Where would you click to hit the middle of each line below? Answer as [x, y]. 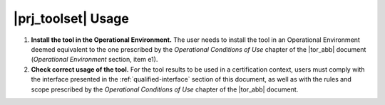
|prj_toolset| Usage [71, 18]
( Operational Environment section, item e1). [94, 60]
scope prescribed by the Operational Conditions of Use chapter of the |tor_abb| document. [165, 89]
